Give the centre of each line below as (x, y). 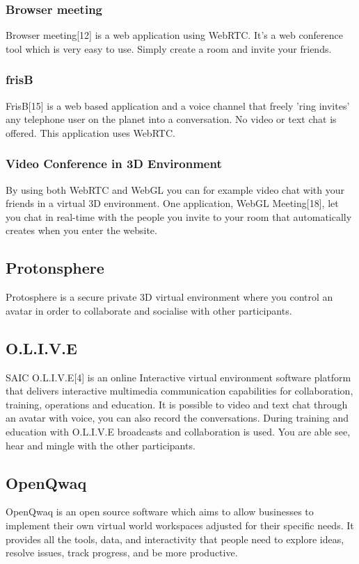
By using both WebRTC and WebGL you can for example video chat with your (175, 189)
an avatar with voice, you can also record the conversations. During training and (177, 418)
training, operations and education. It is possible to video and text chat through (177, 404)
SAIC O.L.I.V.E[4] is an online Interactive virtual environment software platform (178, 377)
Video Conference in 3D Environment (114, 164)
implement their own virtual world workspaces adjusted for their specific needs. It (180, 525)
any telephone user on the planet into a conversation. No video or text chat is (171, 119)
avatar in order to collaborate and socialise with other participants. (149, 310)
